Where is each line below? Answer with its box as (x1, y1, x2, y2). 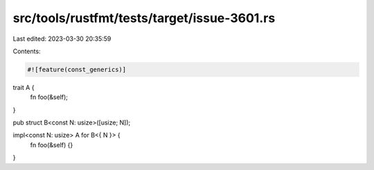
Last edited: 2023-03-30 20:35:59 (12, 35, 112, 43)
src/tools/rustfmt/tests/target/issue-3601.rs (12, 10, 276, 26)
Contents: (12, 47, 41, 55)
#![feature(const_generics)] (27, 66, 127, 73)
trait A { (12, 83, 35, 91)
